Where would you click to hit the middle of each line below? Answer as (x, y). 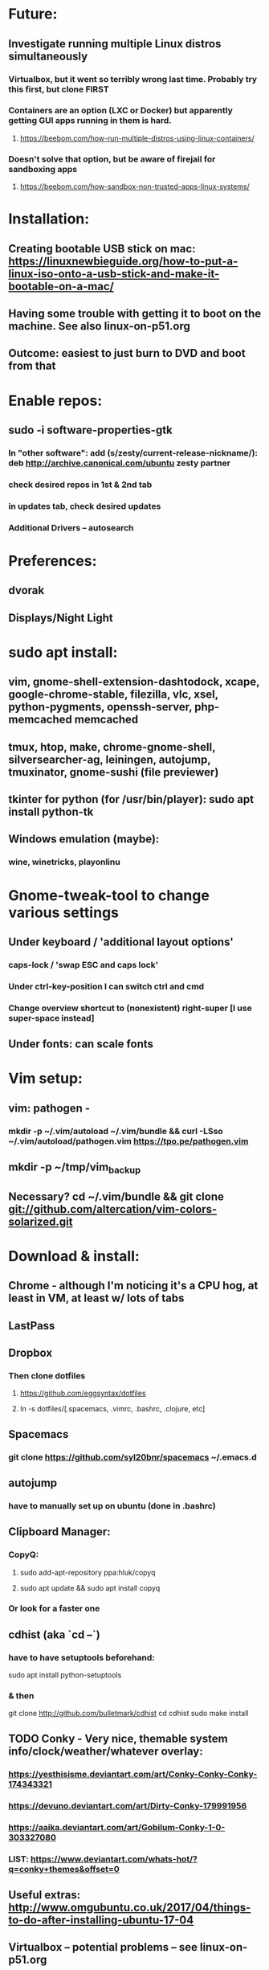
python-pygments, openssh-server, (100, 707)
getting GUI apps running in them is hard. (90, 121)
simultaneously (48, 56)
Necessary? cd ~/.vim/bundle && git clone (116, 1196)
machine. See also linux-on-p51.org (100, 326)
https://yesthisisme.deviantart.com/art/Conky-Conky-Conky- (133, 1774)
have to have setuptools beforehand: (82, 1657)
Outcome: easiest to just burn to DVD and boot (127, 353)
